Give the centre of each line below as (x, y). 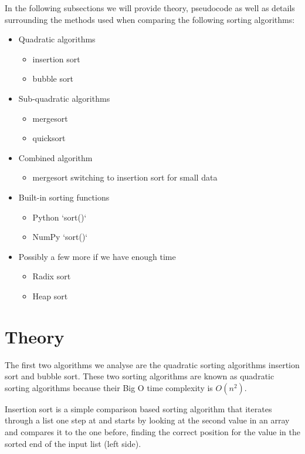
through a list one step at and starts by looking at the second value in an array (147, 420)
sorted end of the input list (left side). (73, 443)
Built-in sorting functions (64, 197)
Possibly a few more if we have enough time (97, 256)
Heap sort (50, 296)
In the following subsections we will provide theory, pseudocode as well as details (150, 8)
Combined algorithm (55, 157)
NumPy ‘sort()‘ (60, 237)
